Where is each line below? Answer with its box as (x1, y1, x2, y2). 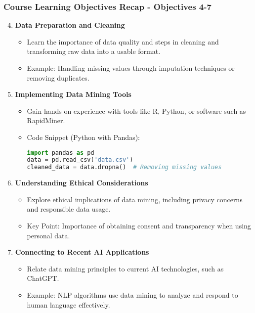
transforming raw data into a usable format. (27, 46, 161, 56)
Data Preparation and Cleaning (15, 20, 125, 30)
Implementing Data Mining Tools (15, 89, 131, 99)
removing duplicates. (27, 72, 89, 83)
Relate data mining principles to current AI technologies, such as (27, 263, 224, 273)
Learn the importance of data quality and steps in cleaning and (27, 36, 219, 46)
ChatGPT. (27, 273, 59, 283)
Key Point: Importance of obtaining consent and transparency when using (27, 220, 251, 230)
